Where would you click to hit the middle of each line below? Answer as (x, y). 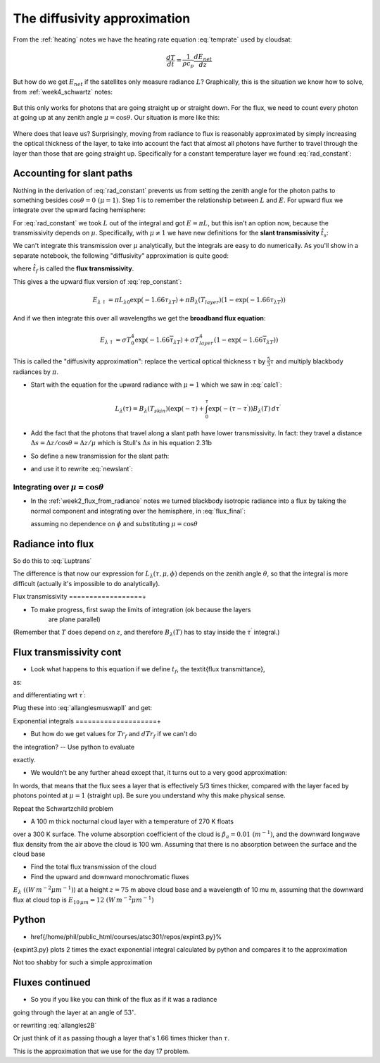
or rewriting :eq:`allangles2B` (55, 1026)
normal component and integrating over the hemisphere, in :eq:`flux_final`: (138, 511)
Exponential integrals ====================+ (87, 721)
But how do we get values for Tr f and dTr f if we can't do (114, 735)
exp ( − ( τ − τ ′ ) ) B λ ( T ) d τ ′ (245, 409)
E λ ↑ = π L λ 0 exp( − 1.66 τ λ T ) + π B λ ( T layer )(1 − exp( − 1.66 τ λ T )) (189, 301)
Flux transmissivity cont (67, 653)
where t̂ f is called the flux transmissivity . (74, 269)
